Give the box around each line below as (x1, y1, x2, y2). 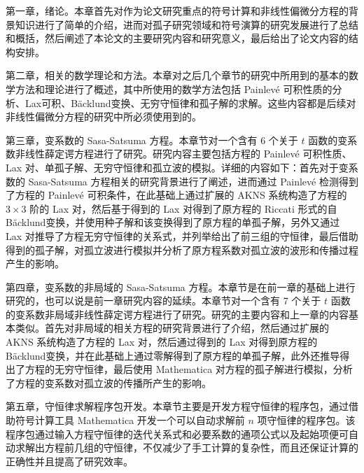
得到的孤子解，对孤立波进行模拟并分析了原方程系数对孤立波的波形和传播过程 (6, 242, 358, 257)
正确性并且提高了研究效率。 (6, 453, 133, 468)
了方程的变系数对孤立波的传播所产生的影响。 (6, 375, 211, 390)
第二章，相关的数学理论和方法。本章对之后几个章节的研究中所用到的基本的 (6, 68, 349, 83)
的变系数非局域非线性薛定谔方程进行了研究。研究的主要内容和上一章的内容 (6, 306, 349, 321)
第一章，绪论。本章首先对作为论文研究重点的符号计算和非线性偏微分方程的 (6, 3, 349, 17)
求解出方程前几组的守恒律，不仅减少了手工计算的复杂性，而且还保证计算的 (15, 440, 358, 455)
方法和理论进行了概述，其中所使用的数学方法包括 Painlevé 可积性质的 (15, 81, 332, 96)
